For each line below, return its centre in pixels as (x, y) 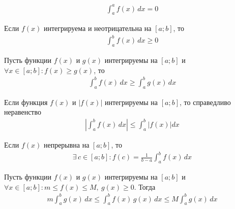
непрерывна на (66, 144)
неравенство (23, 112)
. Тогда (145, 186)
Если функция (26, 102)
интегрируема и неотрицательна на (97, 28)
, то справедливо (205, 102)
